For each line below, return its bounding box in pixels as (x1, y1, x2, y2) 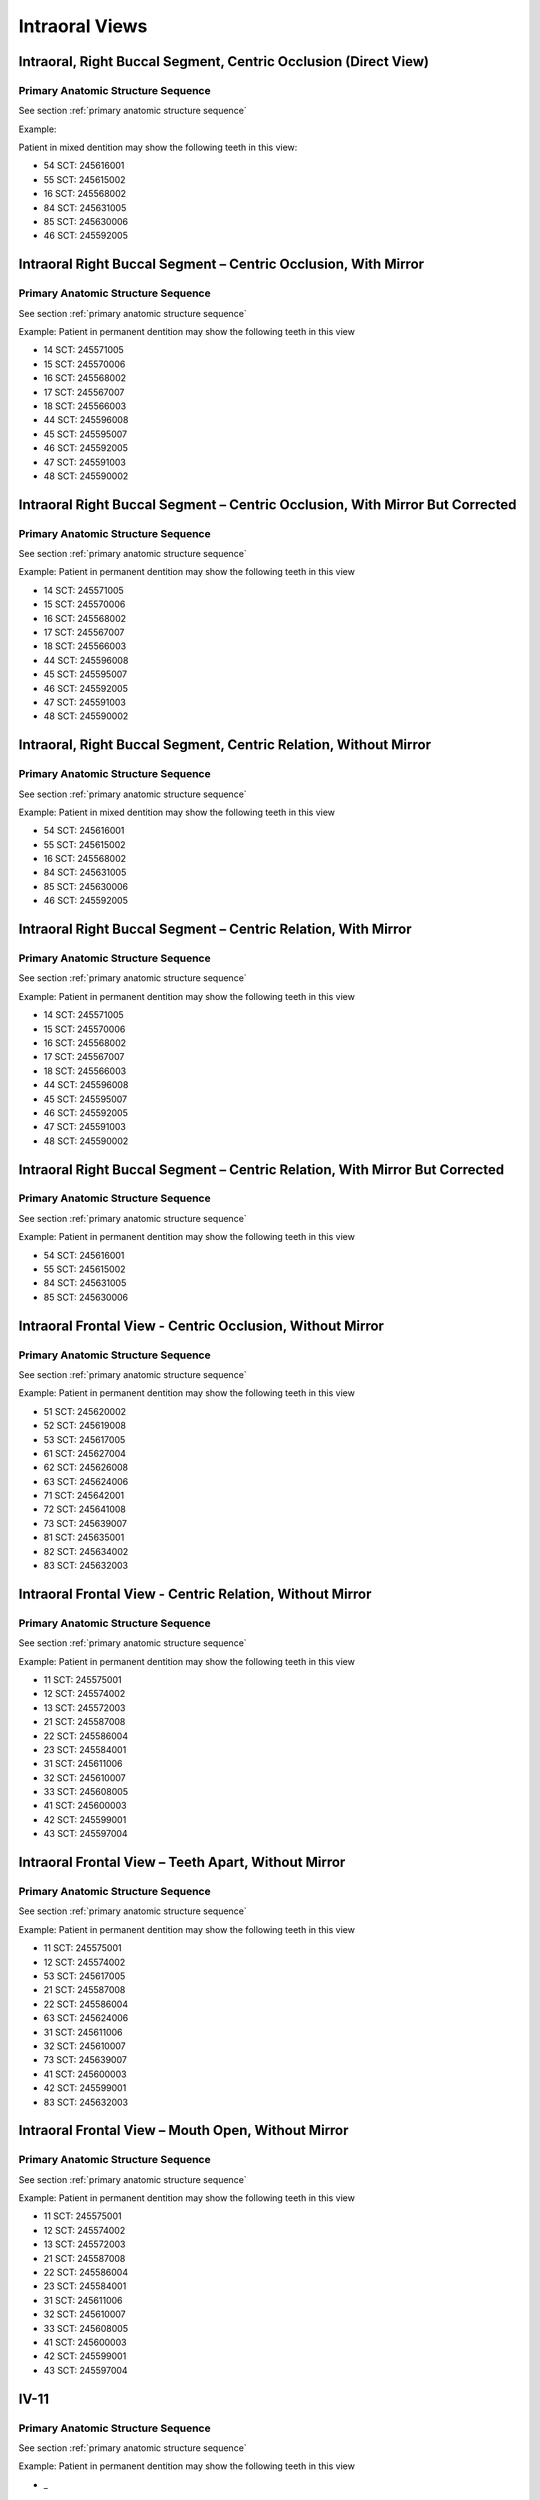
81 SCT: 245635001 (43, 1531, 125, 1544)
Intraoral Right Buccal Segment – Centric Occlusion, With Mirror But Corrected (18, 496, 517, 513)
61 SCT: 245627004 (43, 1447, 127, 1459)
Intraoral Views (18, 15, 148, 37)
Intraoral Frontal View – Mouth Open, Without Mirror (18, 2122, 349, 2139)
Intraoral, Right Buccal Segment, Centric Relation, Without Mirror (18, 736, 432, 754)
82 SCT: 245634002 (43, 1545, 129, 1557)
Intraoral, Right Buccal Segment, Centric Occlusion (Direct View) (18, 53, 430, 70)
